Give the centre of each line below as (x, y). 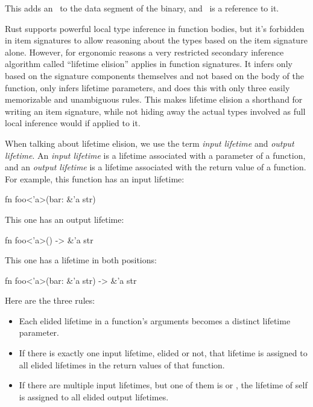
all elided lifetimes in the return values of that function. (122, 364)
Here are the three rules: (50, 300)
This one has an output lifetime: (65, 219)
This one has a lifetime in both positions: (81, 260)
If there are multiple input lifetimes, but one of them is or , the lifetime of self (163, 385)
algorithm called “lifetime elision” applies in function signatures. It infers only (149, 64)
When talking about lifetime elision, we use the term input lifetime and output (150, 143)
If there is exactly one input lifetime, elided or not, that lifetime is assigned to (163, 353)
